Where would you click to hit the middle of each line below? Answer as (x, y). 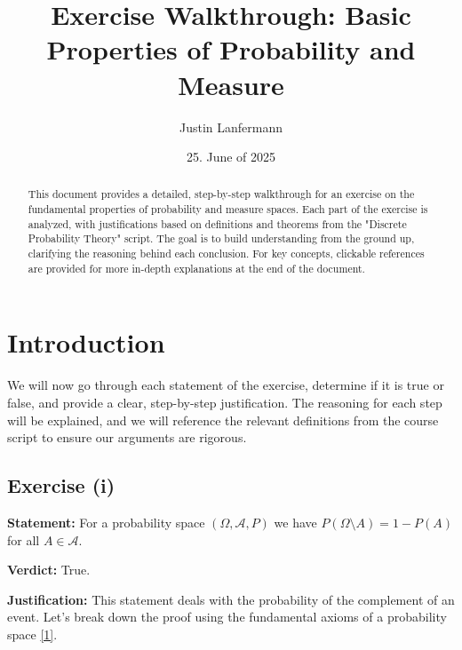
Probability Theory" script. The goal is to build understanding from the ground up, (221, 238)
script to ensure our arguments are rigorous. (127, 437)
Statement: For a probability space (106, 522)
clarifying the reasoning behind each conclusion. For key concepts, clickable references (226, 254)
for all (24, 539)
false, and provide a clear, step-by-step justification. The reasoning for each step (225, 402)
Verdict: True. (49, 570)
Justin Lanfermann (231, 127)
